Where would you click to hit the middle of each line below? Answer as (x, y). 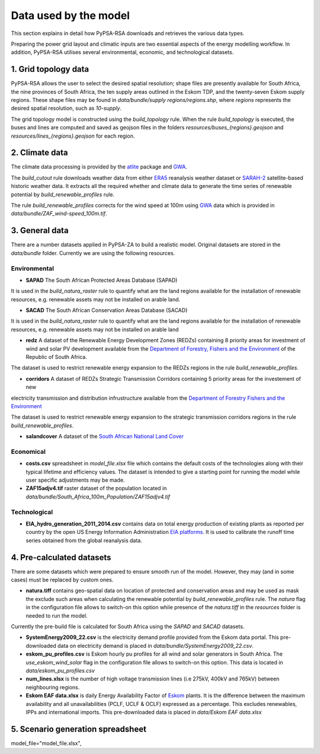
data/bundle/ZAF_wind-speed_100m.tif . (59, 214)
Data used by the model (71, 15)
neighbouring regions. (53, 687)
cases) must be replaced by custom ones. (62, 580)
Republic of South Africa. (56, 357)
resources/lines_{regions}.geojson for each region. (73, 136)
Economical (28, 451)
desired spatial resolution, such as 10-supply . (66, 108)
